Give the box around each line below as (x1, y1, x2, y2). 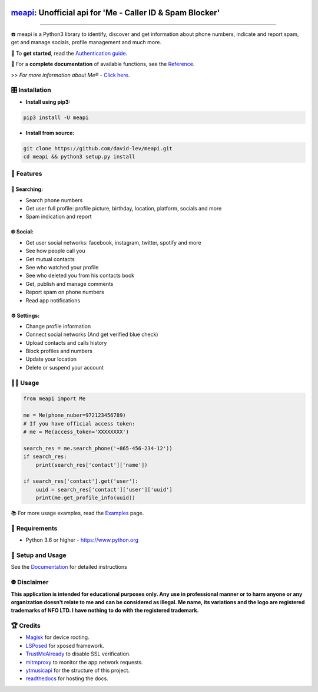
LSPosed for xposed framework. (25, 642, 104, 649)
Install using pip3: (25, 98, 71, 106)
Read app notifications (25, 296, 81, 304)
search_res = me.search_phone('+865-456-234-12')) (23, 445, 173, 452)
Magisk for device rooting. (25, 634, 90, 641)
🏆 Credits (11, 622, 41, 630)
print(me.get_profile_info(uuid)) (35, 495, 135, 501)
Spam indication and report (25, 213, 92, 220)
